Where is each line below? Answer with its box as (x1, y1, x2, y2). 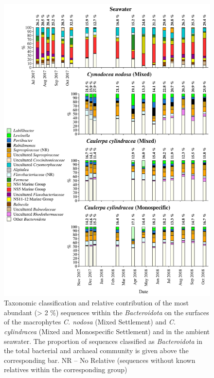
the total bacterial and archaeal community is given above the (4, 345, 189, 356)
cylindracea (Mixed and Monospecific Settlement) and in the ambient (4, 326, 210, 337)
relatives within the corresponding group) (4, 364, 127, 375)
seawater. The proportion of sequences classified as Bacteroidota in (4, 336, 203, 346)
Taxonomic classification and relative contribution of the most (4, 298, 189, 308)
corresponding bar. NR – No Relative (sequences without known (4, 355, 196, 365)
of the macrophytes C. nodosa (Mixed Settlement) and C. (4, 317, 176, 327)
